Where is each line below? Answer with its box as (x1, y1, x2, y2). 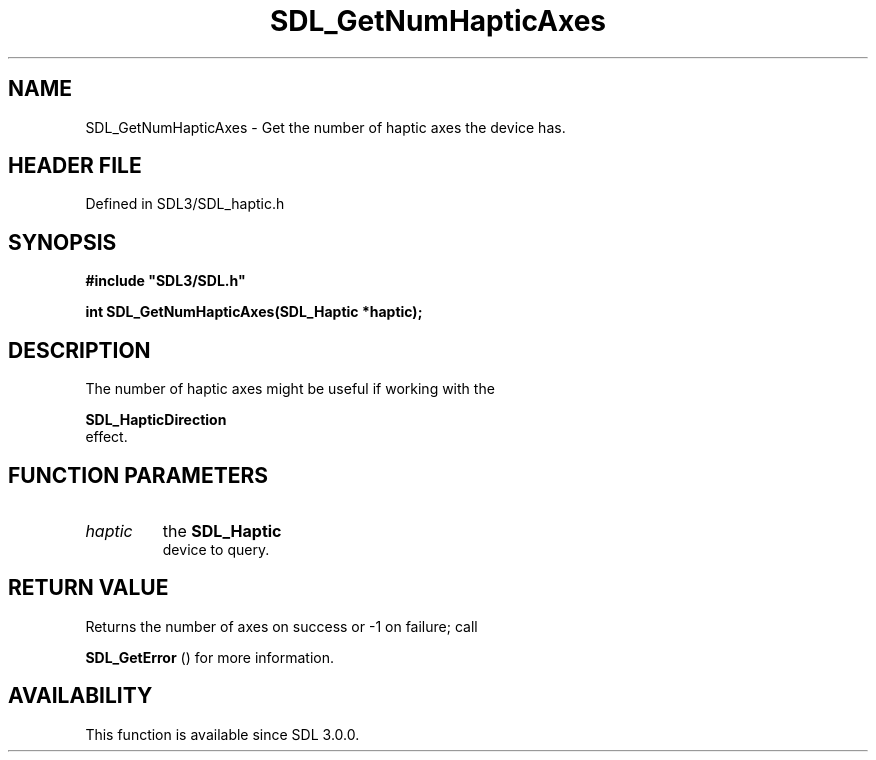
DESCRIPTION (8, 337, 151, 363)
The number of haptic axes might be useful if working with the (85, 380, 495, 398)
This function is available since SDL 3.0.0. (85, 725, 360, 743)
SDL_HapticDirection (85, 411, 227, 429)
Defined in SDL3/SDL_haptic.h (85, 195, 285, 213)
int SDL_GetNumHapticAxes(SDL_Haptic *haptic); (85, 303, 423, 321)
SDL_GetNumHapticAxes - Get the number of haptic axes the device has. (85, 118, 566, 136)
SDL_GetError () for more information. (85, 648, 335, 666)
